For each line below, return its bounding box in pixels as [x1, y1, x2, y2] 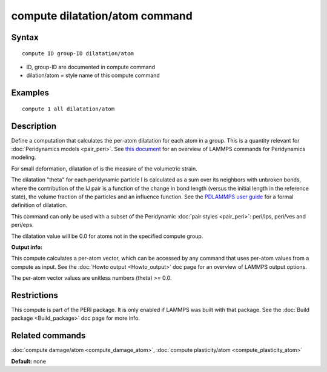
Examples [11, 88, 50, 98]
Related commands [11, 331, 86, 341]
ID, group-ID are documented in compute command [26, 63, 156, 70]
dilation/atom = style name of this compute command [26, 72, 160, 79]
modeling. [11, 154, 36, 161]
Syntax [11, 32, 39, 42]
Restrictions [11, 290, 59, 300]
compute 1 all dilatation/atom [22, 105, 115, 112]
